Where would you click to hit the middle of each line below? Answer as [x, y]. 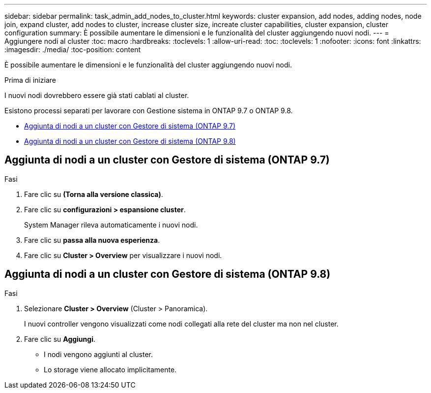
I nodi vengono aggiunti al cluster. [99, 354]
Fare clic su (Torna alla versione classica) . [94, 194]
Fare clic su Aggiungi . [60, 339]
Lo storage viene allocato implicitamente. [110, 369]
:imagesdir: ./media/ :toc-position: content [72, 49]
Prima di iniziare [30, 80]
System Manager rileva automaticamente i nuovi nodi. [111, 225]
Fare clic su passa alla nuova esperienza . [92, 240]
